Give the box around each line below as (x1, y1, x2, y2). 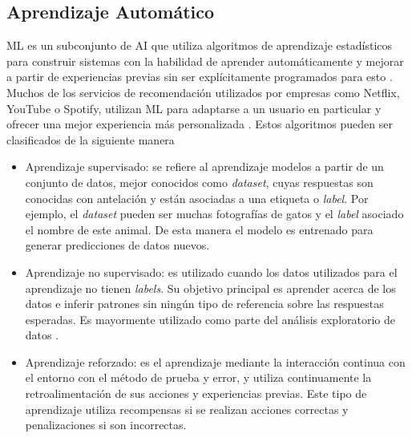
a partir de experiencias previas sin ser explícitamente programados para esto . (6, 68, 393, 85)
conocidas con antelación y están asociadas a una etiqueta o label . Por (25, 189, 369, 206)
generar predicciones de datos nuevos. (25, 237, 210, 253)
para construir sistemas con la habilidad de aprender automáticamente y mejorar (6, 52, 404, 69)
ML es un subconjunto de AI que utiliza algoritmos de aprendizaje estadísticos (6, 37, 393, 54)
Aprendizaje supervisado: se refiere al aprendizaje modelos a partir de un (25, 158, 384, 175)
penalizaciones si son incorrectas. (25, 416, 187, 433)
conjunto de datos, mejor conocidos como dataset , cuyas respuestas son (25, 173, 374, 190)
